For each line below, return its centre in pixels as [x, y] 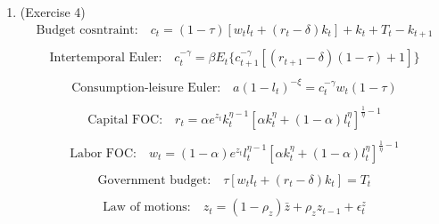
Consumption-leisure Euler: [146, 88]
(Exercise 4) [53, 12]
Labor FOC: [103, 153]
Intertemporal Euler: [106, 58]
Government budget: [154, 181]
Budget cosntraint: [87, 30]
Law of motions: [147, 208]
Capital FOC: [125, 120]
